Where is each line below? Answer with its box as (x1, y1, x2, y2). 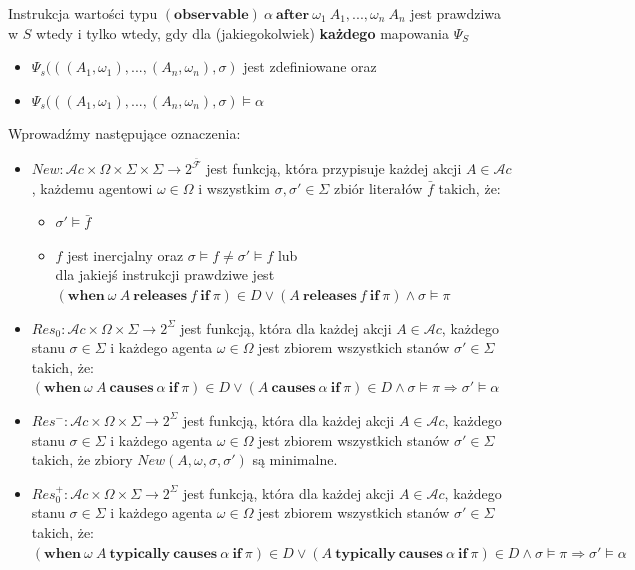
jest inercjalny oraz (67, 244, 184, 265)
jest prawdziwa (410, 3, 502, 23)
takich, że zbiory (31, 449, 133, 470)
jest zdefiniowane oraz (243, 56, 377, 77)
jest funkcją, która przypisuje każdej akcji (206, 158, 462, 179)
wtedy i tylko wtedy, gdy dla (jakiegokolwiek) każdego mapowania (36, 22, 449, 43)
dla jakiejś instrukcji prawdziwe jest (55, 264, 275, 285)
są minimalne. (252, 449, 338, 470)
